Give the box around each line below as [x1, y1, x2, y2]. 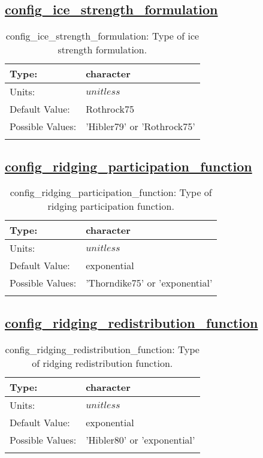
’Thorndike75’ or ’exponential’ [86, 276, 213, 290]
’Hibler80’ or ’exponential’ [86, 432, 195, 447]
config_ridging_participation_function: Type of [10, 185, 212, 200]
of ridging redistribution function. [32, 355, 173, 370]
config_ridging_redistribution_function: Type [5, 342, 199, 356]
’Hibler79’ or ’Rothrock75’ [86, 119, 195, 134]
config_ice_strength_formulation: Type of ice [5, 29, 199, 43]
